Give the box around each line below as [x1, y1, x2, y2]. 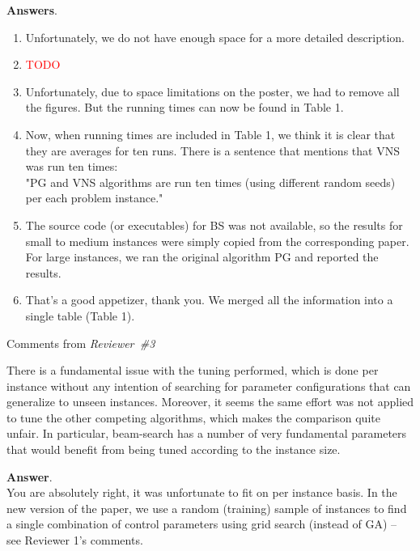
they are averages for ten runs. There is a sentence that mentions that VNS [25, 142, 400, 159]
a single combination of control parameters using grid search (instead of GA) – [6, 515, 397, 532]
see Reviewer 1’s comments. [6, 532, 143, 549]
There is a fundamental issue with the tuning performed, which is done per [6, 362, 379, 379]
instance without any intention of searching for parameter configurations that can [6, 377, 411, 394]
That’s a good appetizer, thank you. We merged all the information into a [25, 291, 393, 308]
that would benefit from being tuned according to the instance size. [6, 441, 341, 458]
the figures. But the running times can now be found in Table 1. [25, 99, 344, 116]
